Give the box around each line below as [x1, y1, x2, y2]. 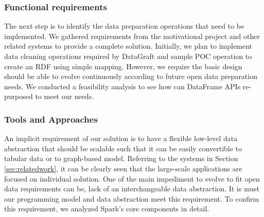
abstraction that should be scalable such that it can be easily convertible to [4, 143, 242, 153]
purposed [4, 91, 33, 102]
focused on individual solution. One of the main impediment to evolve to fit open [4, 173, 260, 184]
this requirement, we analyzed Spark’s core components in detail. [4, 203, 209, 214]
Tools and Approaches [4, 112, 98, 125]
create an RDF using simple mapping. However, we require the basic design [4, 61, 242, 71]
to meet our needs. [35, 91, 94, 102]
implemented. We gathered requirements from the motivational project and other [4, 30, 260, 41]
